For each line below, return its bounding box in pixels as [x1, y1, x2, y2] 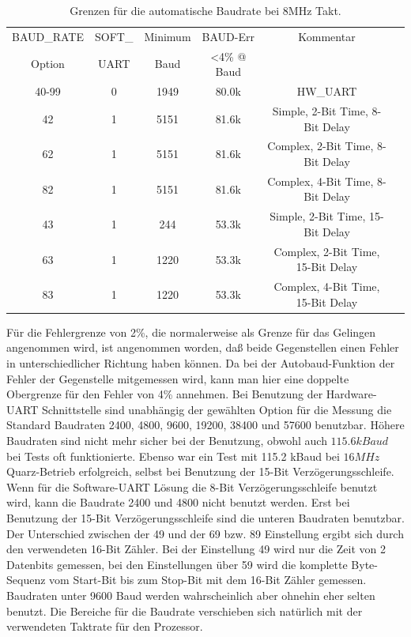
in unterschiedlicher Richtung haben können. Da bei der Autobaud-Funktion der [6, 355, 395, 371]
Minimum [144, 28, 191, 44]
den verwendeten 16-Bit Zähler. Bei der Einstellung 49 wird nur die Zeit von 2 [6, 541, 386, 557]
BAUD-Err [202, 28, 255, 44]
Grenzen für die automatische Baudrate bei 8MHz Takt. [70, 2, 341, 18]
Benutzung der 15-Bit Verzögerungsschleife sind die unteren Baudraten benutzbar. [6, 509, 405, 526]
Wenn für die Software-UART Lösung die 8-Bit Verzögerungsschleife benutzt [6, 478, 378, 495]
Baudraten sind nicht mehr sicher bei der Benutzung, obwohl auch [6, 432, 327, 448]
